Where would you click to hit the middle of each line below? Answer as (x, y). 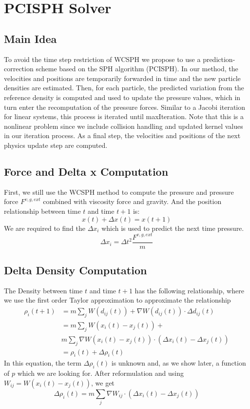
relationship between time (42, 211)
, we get (103, 382)
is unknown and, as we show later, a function (179, 363)
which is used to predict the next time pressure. (173, 228)
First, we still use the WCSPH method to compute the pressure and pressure (119, 192)
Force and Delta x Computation (86, 171)
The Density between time (43, 290)
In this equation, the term (43, 363)
